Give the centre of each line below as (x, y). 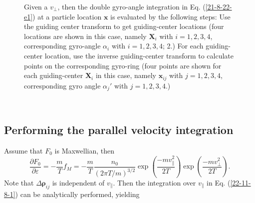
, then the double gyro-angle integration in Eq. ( (131, 6)
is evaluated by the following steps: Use (170, 16)
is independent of (78, 182)
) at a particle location (67, 16)
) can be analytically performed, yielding (77, 194)
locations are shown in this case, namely (85, 36)
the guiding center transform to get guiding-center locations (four (124, 26)
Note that (19, 182)
